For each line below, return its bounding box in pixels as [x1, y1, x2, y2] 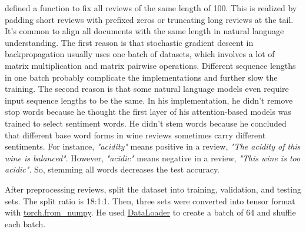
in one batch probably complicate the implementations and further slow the [5, 71, 278, 83]
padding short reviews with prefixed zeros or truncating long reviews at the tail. [5, 13, 294, 25]
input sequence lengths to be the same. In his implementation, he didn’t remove [5, 94, 293, 106]
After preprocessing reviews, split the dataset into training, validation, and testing [5, 183, 301, 195]
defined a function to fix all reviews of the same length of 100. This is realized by [5, 2, 297, 14]
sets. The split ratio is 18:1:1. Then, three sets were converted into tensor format [5, 194, 295, 207]
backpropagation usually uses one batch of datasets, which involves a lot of [5, 48, 275, 60]
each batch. [5, 217, 46, 230]
